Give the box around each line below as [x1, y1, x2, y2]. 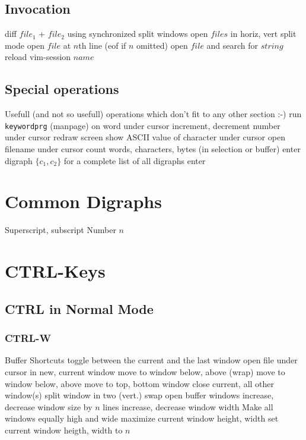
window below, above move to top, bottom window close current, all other [5, 377, 275, 389]
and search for [206, 39, 259, 51]
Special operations [5, 80, 119, 98]
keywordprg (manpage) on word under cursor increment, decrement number [5, 119, 280, 131]
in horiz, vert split [230, 27, 297, 40]
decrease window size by [5, 400, 93, 413]
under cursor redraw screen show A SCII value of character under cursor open [5, 131, 285, 143]
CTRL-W [5, 331, 51, 345]
